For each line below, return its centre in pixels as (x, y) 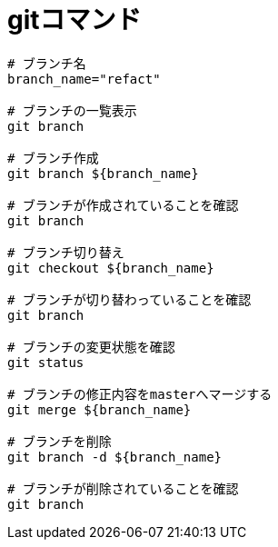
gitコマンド (74, 20)
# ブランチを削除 (60, 441)
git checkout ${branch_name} (111, 268)
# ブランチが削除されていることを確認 (123, 488)
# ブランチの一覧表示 (72, 110)
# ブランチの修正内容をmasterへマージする (140, 394)
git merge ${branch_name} (99, 409)
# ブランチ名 (47, 63)
